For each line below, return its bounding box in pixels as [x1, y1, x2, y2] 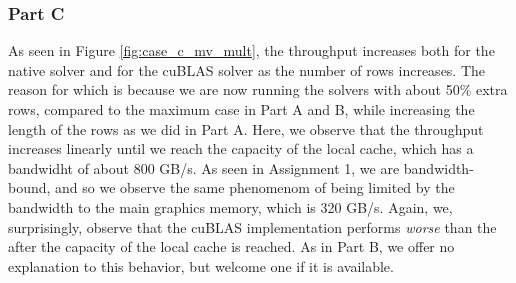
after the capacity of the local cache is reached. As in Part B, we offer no [8, 236, 455, 257]
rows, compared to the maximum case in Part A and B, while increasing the [8, 99, 475, 119]
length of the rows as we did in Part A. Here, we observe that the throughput [8, 118, 484, 139]
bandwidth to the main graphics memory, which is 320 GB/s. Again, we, [8, 196, 453, 217]
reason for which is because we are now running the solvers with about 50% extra [8, 79, 508, 100]
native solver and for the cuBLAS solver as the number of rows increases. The [8, 59, 486, 80]
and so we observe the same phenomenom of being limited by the [55, 177, 455, 198]
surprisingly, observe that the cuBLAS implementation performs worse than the [8, 216, 497, 237]
